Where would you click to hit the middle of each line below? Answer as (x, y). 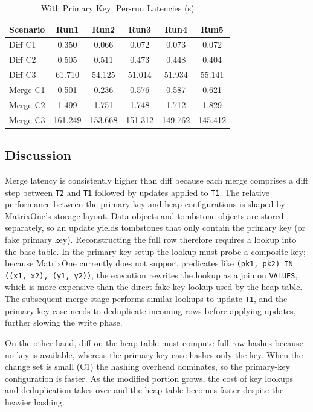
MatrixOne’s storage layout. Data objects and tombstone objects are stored (144, 215)
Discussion (38, 155)
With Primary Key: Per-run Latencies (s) (118, 8)
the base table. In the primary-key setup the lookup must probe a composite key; (155, 251)
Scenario (27, 29)
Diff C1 (23, 44)
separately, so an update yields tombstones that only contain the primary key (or (155, 227)
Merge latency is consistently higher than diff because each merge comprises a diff (156, 180)
